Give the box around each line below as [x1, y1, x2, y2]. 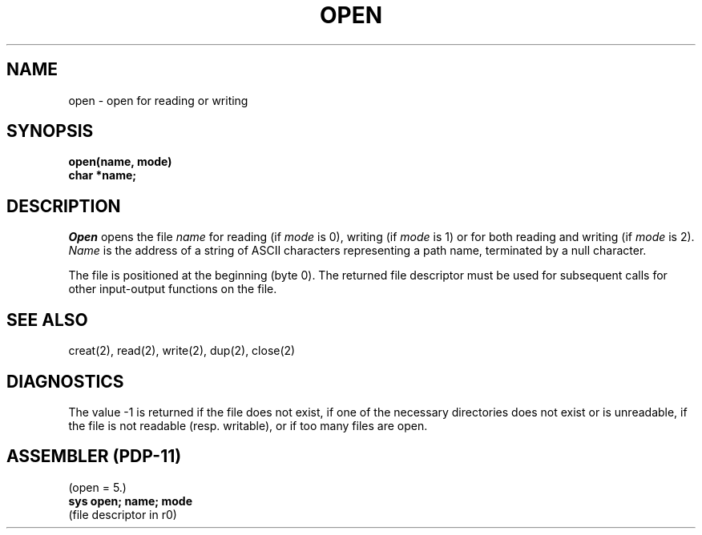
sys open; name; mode [68, 493, 192, 508]
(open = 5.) [68, 480, 127, 494]
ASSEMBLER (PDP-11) [6, 446, 182, 467]
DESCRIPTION [6, 195, 121, 216]
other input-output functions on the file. [68, 282, 277, 296]
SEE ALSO [6, 309, 88, 330]
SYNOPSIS [6, 121, 94, 142]
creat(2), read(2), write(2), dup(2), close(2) [68, 344, 296, 358]
